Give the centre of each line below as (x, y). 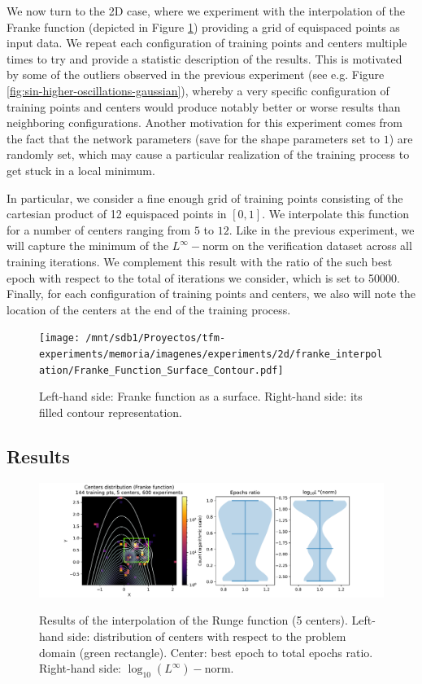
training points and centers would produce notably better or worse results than (204, 106)
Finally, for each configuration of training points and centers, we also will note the (211, 294)
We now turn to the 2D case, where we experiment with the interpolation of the (206, 11)
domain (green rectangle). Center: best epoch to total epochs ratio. (206, 652)
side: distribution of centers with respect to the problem (207, 636)
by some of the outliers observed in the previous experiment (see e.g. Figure (196, 75)
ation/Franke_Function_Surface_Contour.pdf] (161, 370)
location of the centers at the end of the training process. (149, 309)
